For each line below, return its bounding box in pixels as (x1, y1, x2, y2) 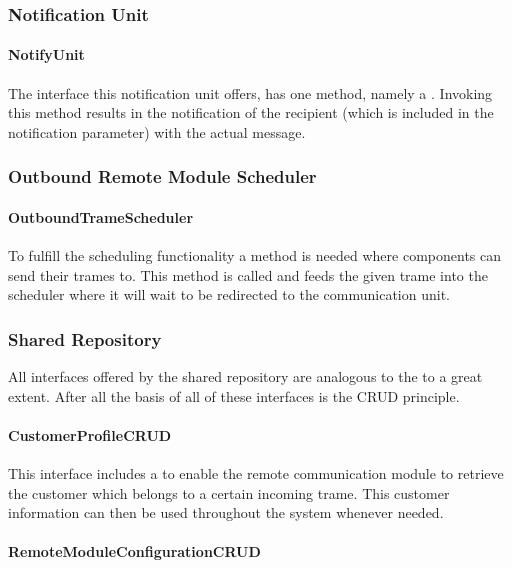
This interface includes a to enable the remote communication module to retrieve (8, 463, 504, 484)
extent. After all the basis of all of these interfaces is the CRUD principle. (8, 385, 460, 406)
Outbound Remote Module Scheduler (8, 164, 317, 189)
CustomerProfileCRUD (8, 424, 172, 445)
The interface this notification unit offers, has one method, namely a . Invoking (8, 82, 493, 103)
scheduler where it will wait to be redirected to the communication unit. (8, 284, 450, 305)
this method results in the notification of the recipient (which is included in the (8, 102, 494, 123)
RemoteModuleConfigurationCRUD (8, 541, 261, 562)
